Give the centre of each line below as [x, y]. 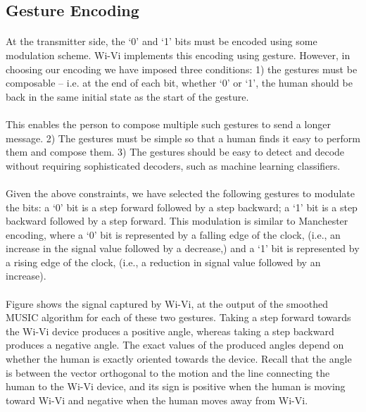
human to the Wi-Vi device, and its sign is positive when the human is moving [176, 386]
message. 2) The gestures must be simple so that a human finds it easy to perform [183, 138]
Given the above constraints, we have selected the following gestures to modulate [180, 193]
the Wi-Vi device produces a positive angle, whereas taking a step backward [170, 331]
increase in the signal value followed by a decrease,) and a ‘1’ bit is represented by [183, 248]
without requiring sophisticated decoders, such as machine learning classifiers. [173, 165]
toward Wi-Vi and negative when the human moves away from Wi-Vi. [157, 400]
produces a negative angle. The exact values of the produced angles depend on [175, 345]
